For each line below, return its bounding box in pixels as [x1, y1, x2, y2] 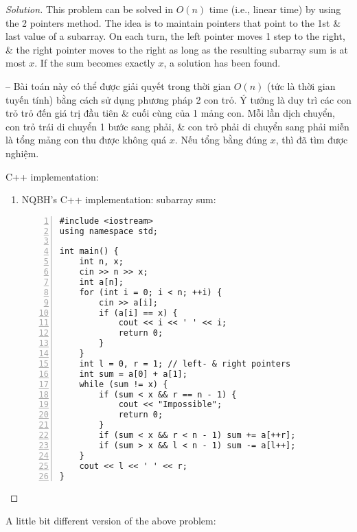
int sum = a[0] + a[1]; [79, 369, 187, 379]
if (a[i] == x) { [99, 308, 178, 318]
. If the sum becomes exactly [34, 56, 155, 70]
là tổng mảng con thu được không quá [5, 132, 167, 147]
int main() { [59, 246, 119, 257]
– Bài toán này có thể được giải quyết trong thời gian [5, 78, 231, 93]
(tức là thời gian [266, 78, 336, 93]
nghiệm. [5, 146, 39, 160]
